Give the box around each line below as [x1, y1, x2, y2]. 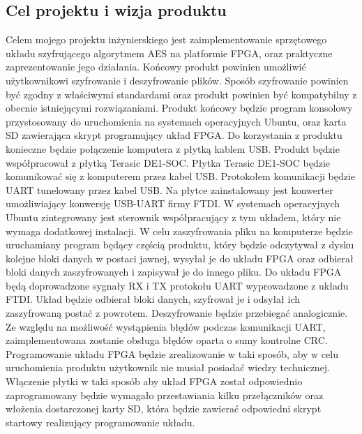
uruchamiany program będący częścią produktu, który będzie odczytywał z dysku [6, 237, 354, 252]
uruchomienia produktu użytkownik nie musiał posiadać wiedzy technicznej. [6, 360, 331, 375]
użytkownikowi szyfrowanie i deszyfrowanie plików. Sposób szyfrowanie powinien [6, 73, 349, 87]
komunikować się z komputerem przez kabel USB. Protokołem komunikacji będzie [6, 169, 356, 184]
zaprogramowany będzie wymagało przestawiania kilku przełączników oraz [6, 387, 324, 402]
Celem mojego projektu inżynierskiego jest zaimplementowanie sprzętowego [6, 32, 327, 47]
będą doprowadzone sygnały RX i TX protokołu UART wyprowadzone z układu [6, 278, 349, 292]
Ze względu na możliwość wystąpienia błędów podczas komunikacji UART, [6, 319, 326, 334]
